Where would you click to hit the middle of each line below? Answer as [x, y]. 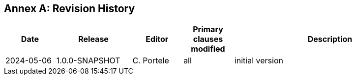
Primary [208, 30]
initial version [259, 61]
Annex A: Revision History [70, 9]
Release [93, 39]
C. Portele [151, 61]
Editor [157, 39]
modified [208, 49]
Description [330, 39]
